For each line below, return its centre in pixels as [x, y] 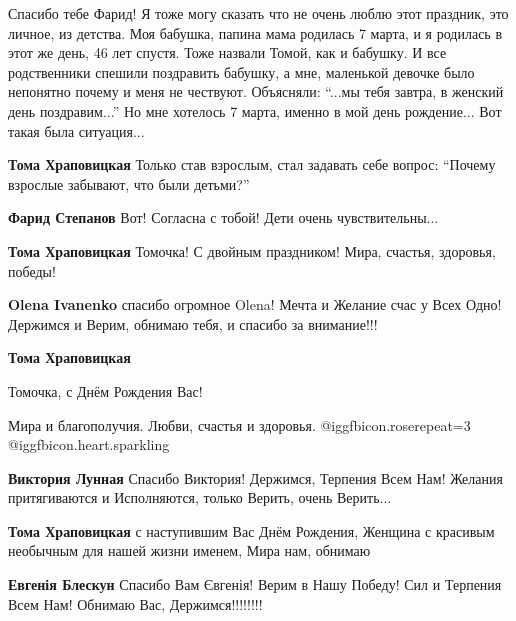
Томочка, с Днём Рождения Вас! [105, 390]
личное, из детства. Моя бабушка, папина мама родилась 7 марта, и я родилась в [255, 32]
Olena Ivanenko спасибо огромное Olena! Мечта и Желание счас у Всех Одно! [255, 304]
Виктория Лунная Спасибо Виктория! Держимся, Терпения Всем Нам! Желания [255, 477]
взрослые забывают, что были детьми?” [129, 183]
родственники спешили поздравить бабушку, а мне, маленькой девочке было [241, 71]
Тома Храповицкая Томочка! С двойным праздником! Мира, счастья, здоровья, [252, 250]
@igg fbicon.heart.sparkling [89, 444]
